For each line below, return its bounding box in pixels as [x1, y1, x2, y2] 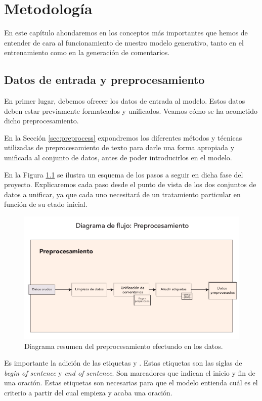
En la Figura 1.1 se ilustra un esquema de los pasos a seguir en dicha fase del [4, 169, 243, 180]
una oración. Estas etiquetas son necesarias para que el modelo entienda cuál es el [4, 377, 258, 388]
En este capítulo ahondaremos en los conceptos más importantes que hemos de [4, 27, 248, 38]
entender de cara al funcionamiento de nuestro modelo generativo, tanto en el [4, 37, 244, 48]
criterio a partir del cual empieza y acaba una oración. [4, 387, 172, 397]
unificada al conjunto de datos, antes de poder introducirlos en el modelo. [4, 152, 232, 163]
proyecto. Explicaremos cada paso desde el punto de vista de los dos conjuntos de [4, 179, 256, 190]
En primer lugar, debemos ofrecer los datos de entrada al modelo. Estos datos [4, 96, 245, 106]
